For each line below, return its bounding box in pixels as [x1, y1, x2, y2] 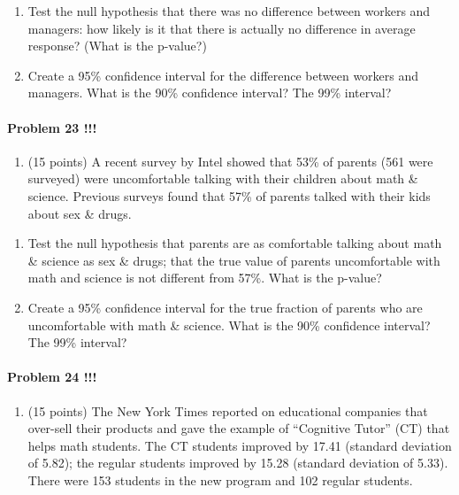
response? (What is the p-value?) [27, 36, 207, 55]
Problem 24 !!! [7, 367, 97, 386]
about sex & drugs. [27, 204, 132, 222]
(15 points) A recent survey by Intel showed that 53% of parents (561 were [27, 151, 433, 170]
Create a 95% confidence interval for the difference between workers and [27, 66, 419, 84]
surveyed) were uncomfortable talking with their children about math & [27, 169, 418, 188]
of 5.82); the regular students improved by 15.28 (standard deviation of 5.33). [27, 453, 448, 472]
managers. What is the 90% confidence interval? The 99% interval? [27, 83, 392, 102]
